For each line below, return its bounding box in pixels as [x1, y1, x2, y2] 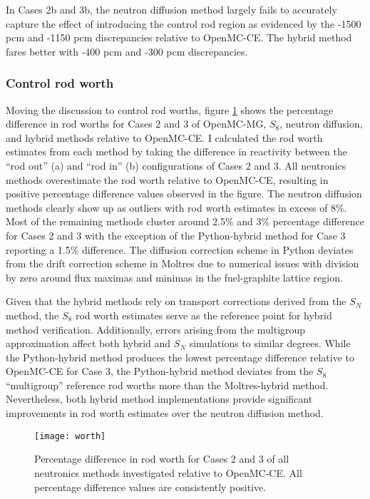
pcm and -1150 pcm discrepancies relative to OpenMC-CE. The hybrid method [6, 30, 352, 45]
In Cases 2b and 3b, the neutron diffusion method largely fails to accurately [6, 2, 337, 16]
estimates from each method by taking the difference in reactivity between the [6, 144, 347, 159]
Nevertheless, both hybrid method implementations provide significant [6, 391, 313, 406]
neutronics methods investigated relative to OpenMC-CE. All [34, 465, 302, 480]
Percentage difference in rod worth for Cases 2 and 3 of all [34, 451, 289, 466]
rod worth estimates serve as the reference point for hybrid [75, 307, 332, 322]
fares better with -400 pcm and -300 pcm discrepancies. [6, 43, 248, 58]
